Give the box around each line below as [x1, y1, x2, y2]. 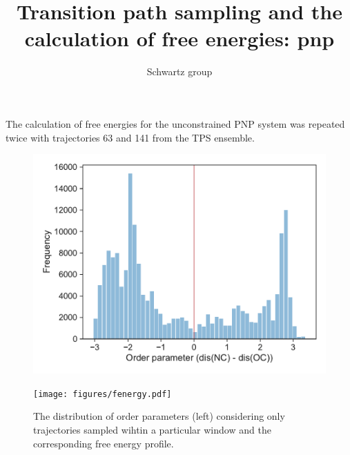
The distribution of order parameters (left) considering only [33, 409, 285, 423]
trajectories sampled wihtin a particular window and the [33, 422, 271, 436]
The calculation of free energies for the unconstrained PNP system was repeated [6, 116, 345, 130]
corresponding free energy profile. [33, 436, 174, 450]
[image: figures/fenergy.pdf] [33, 389, 172, 399]
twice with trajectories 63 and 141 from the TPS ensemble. [6, 130, 255, 144]
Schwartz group [146, 64, 213, 79]
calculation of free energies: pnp [24, 24, 335, 52]
